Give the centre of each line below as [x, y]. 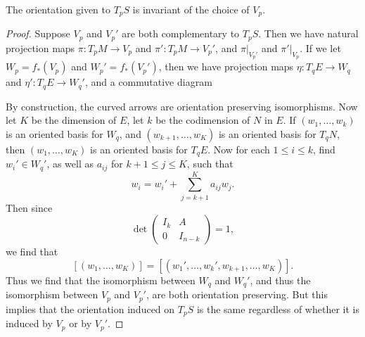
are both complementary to [181, 33]
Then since [29, 207]
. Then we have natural [308, 33]
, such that [210, 164]
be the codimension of [203, 120]
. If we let [320, 47]
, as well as [70, 164]
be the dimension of [74, 120]
